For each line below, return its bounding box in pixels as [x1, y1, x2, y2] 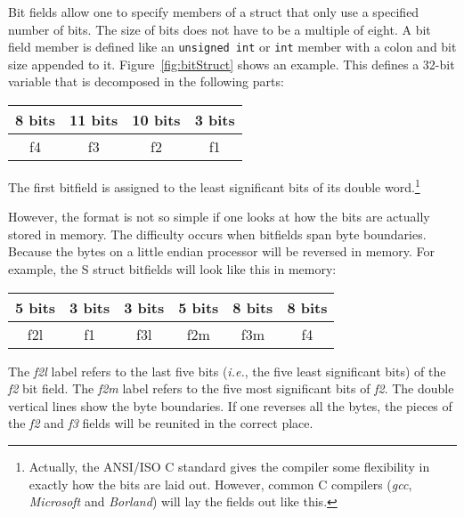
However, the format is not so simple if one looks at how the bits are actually [8, 207, 430, 226]
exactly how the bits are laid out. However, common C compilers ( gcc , [28, 474, 412, 493]
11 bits [69, 109, 118, 131]
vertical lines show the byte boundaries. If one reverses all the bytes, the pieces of [8, 396, 452, 415]
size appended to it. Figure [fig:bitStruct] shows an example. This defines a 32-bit [8, 54, 455, 73]
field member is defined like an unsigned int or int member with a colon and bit [8, 37, 457, 56]
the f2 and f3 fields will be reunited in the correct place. [8, 414, 313, 432]
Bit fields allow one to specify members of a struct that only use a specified [8, 3, 419, 20]
